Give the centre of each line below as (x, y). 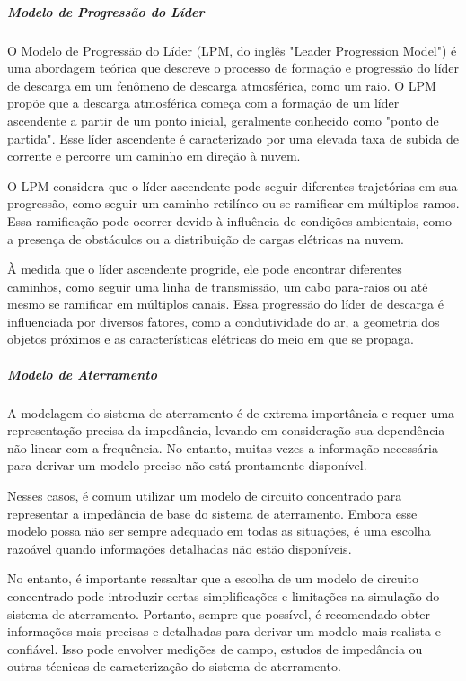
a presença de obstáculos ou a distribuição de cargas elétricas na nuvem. (206, 238)
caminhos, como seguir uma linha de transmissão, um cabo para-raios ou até (218, 286)
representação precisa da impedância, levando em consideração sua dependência (226, 430)
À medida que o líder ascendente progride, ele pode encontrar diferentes (205, 269)
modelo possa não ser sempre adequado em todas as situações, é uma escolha (219, 531)
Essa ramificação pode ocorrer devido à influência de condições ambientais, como (229, 220)
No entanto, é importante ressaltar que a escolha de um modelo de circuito (213, 578)
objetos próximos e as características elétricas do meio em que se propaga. (211, 339)
